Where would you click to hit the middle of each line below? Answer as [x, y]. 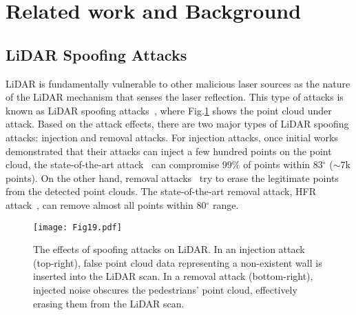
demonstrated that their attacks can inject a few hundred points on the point [169, 151]
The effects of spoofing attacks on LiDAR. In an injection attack [169, 249]
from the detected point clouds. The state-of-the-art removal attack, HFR [161, 191]
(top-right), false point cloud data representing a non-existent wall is [178, 262]
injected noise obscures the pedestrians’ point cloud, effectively [165, 289]
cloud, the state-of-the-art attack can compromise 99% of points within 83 [164, 164]
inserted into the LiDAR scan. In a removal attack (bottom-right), [173, 276]
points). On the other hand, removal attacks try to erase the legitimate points [172, 177]
